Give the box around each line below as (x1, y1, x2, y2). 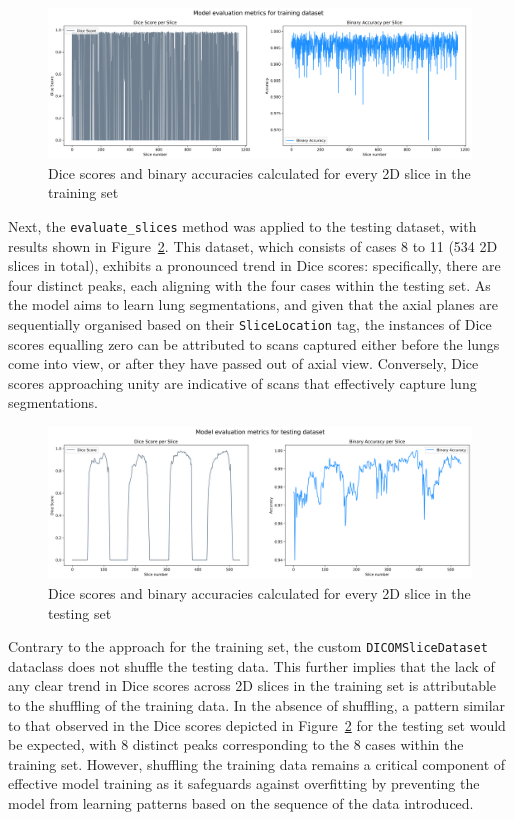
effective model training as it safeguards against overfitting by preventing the (8, 773, 480, 794)
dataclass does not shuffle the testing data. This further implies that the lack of (8, 655, 495, 676)
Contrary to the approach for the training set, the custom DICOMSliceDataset (8, 636, 488, 657)
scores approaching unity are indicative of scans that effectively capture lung (8, 372, 477, 393)
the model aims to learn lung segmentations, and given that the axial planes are (8, 294, 498, 315)
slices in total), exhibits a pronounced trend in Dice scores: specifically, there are (8, 255, 501, 276)
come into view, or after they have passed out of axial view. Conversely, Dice (8, 353, 479, 374)
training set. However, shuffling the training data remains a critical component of (8, 753, 506, 774)
